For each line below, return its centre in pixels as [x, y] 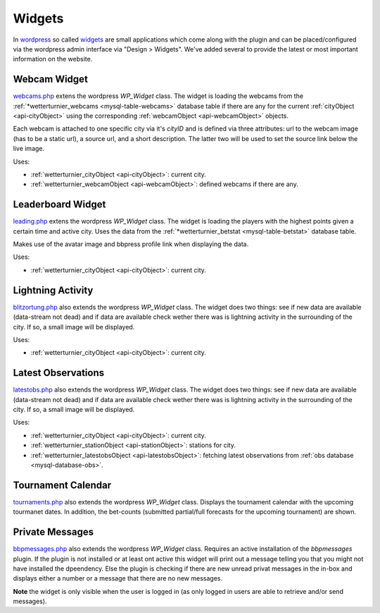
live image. [29, 149]
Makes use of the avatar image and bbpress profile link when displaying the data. [131, 244]
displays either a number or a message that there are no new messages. [118, 578]
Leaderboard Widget [59, 205]
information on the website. [53, 59]
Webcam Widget [50, 79]
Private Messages [53, 532]
